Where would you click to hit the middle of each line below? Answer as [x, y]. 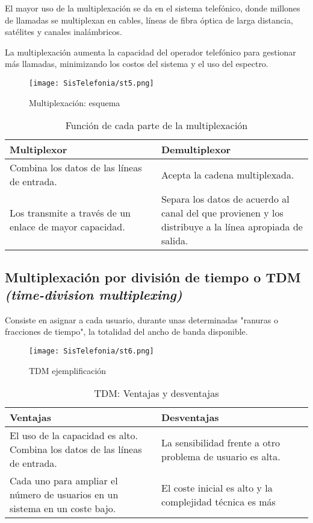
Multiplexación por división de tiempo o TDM [153, 277]
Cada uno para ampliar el [64, 481]
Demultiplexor [196, 150]
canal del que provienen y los [222, 213]
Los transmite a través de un [70, 213]
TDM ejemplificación [68, 370]
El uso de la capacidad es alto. [74, 436]
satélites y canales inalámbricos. [64, 32]
